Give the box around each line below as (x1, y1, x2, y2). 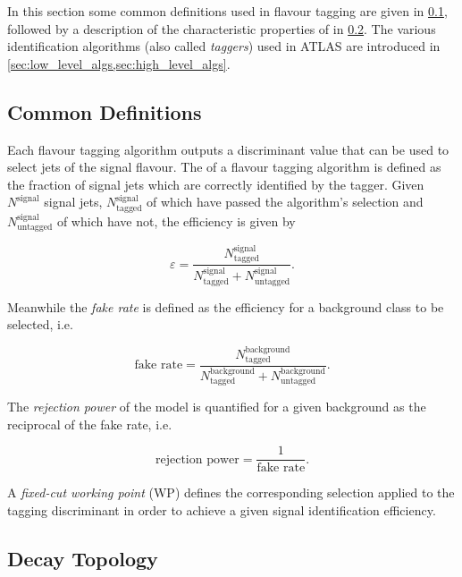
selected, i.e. (7, 315, 73, 334)
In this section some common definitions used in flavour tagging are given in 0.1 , (7, 2, 448, 20)
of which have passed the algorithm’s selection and (147, 192, 424, 211)
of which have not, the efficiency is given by (56, 211, 296, 230)
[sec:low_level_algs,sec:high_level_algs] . (7, 54, 231, 72)
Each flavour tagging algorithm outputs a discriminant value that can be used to (7, 140, 449, 158)
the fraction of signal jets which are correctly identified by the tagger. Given (7, 174, 424, 193)
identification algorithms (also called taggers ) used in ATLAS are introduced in (7, 37, 441, 55)
